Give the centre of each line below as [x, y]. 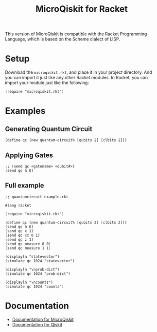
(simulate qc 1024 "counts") [35, 287]
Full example [25, 186]
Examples [25, 111]
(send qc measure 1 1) [28, 248]
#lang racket [18, 205]
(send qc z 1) [19, 239]
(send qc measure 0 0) [28, 244]
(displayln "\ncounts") [29, 282]
